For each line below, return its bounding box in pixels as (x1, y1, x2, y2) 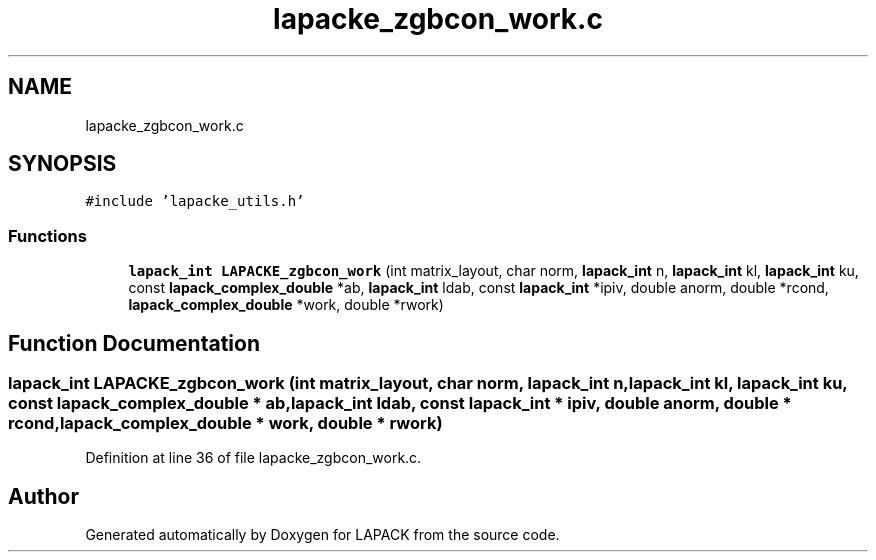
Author (8, 483, 79, 509)
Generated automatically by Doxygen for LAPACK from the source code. (85, 526, 560, 544)
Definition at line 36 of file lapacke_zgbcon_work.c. (85, 449, 422, 467)
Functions (8, 225, 87, 246)
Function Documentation (8, 330, 260, 356)
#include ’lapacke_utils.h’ (85, 193, 305, 210)
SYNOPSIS (8, 151, 117, 177)
